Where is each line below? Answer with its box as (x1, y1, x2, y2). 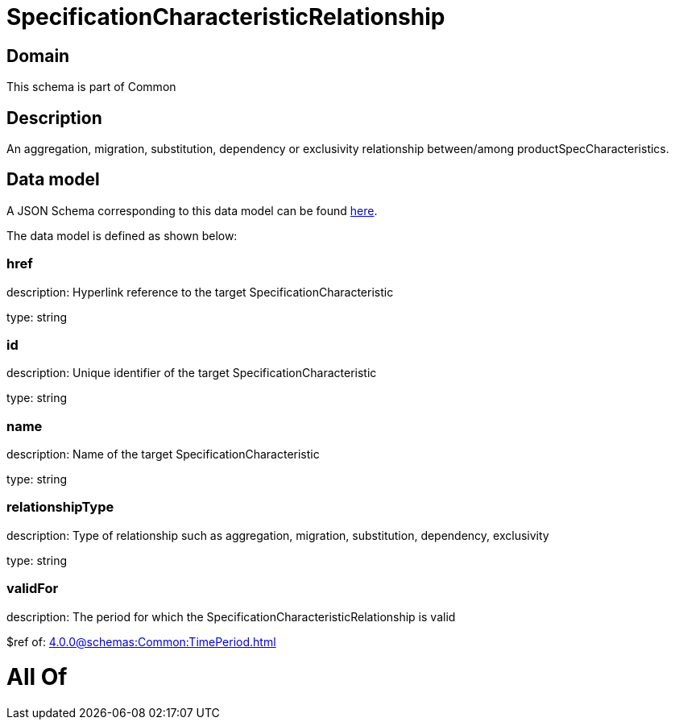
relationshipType (6, 499, 114, 516)
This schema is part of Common (6, 80, 176, 94)
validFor (6, 580, 59, 597)
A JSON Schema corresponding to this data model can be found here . (6, 203, 378, 218)
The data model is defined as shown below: (6, 228, 238, 243)
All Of (6, 663, 68, 691)
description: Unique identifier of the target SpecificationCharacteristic (6, 366, 377, 380)
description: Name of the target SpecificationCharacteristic (6, 447, 320, 462)
